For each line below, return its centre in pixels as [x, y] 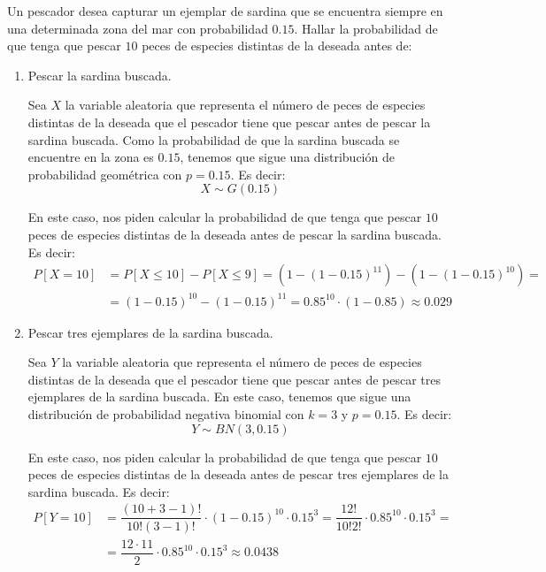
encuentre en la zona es [91, 157]
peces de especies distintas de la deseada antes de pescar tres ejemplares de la [238, 474]
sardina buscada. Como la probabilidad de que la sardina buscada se [214, 139]
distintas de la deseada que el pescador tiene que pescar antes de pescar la [229, 122]
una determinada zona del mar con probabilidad [138, 28]
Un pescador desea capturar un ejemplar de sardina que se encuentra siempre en [225, 11]
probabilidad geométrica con [105, 174]
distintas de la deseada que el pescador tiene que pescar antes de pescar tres [234, 379]
